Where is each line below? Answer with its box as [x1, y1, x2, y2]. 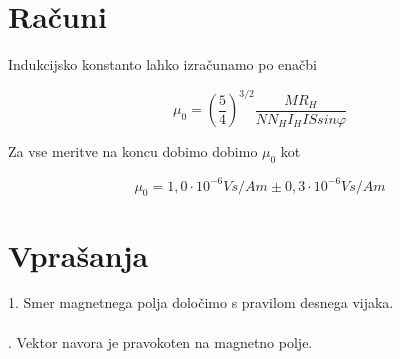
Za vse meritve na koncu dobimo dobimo [8, 141, 258, 162]
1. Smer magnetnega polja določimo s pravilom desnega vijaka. [8, 292, 394, 313]
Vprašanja [8, 234, 149, 275]
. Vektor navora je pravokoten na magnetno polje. [8, 331, 313, 352]
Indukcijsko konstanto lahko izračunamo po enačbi [8, 54, 317, 75]
